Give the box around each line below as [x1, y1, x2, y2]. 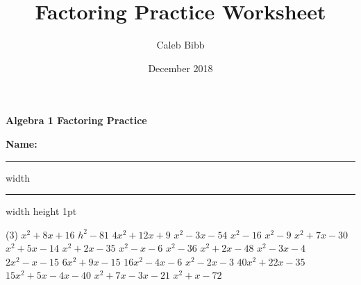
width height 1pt [6, 204, 77, 218]
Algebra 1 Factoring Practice [6, 113, 147, 128]
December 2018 [148, 60, 213, 75]
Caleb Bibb [156, 37, 205, 52]
